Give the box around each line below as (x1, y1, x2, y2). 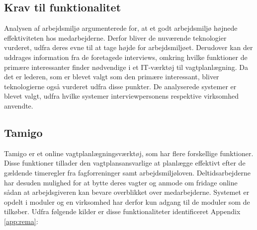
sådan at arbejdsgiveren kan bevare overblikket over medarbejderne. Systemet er (4, 187, 250, 197)
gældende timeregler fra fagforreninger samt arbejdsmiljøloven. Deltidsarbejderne (4, 167, 251, 177)
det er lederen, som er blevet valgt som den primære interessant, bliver (4, 71, 219, 82)
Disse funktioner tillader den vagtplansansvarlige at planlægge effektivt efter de (4, 158, 246, 168)
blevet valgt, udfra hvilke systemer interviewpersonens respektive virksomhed (4, 91, 239, 101)
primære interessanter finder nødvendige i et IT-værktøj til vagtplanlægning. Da (4, 61, 249, 72)
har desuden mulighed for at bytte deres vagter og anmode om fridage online (4, 177, 238, 187)
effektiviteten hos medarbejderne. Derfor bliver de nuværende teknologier (4, 32, 227, 43)
